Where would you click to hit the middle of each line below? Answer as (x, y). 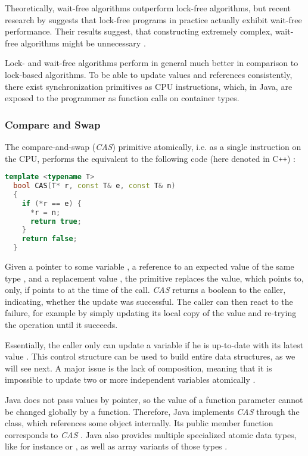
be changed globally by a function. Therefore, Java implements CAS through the (152, 411)
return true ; (56, 221)
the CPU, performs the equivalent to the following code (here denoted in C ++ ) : (150, 158)
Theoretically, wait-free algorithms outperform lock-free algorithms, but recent (148, 8)
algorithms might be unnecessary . (83, 43)
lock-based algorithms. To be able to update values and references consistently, (149, 74)
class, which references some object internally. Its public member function (139, 423)
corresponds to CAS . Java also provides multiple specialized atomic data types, (151, 434)
